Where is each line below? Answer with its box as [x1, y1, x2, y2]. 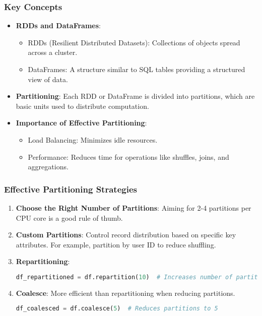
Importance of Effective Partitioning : [16, 117, 147, 128]
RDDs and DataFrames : [16, 20, 101, 31]
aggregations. [28, 161, 69, 172]
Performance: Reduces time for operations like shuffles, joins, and [28, 151, 229, 162]
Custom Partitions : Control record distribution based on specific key [16, 229, 236, 240]
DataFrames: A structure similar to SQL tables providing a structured [28, 64, 245, 74]
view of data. [28, 74, 68, 84]
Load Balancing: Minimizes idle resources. [28, 134, 158, 145]
